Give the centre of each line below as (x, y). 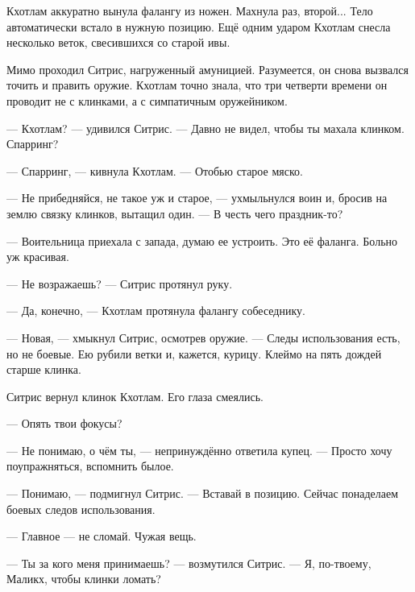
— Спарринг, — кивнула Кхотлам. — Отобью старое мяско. (155, 170)
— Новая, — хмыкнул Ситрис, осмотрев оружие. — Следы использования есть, (203, 337)
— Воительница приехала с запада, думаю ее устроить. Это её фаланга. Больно (202, 240)
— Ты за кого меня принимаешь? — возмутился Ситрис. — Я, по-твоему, (189, 563)
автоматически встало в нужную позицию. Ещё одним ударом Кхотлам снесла (199, 26)
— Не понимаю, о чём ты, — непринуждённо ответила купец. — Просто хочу (199, 450)
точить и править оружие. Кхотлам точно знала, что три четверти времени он (197, 85)
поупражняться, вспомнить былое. (90, 466)
